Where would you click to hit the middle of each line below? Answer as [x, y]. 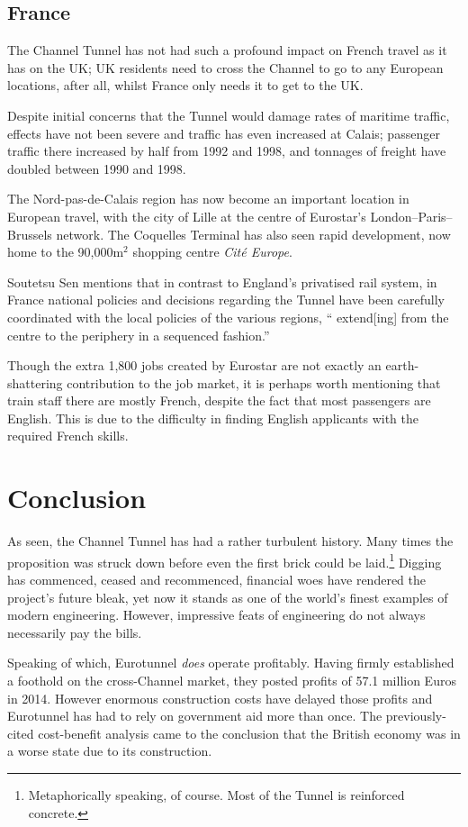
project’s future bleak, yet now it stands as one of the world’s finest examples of [228, 597]
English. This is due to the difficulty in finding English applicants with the [213, 418]
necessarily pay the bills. [75, 632]
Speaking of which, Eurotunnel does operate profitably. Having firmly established [231, 663]
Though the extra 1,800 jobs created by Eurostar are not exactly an [194, 365]
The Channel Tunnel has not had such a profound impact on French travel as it [227, 50]
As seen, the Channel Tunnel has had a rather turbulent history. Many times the [230, 541]
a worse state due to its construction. [110, 751]
